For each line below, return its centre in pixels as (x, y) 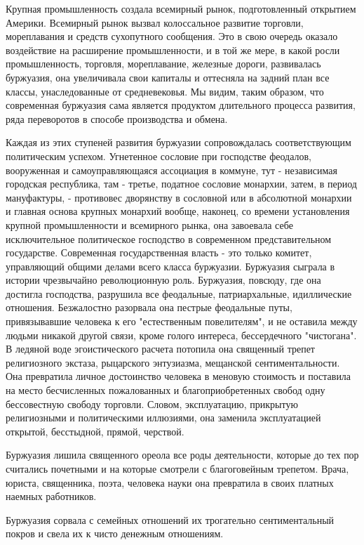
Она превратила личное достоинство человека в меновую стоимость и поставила (178, 376)
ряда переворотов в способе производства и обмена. (117, 118)
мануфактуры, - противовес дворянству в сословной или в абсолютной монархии (179, 197)
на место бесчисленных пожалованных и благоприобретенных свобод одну (166, 390)
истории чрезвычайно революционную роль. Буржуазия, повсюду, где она (163, 280)
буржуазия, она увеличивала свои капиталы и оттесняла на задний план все (168, 77)
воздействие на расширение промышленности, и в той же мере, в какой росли (173, 50)
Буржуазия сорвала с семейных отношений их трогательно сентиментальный (170, 519)
